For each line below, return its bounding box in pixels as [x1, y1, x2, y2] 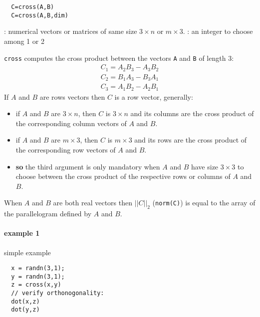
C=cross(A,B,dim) [11, 11, 68, 19]
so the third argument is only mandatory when [15, 161, 160, 171]
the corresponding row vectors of [15, 144, 116, 155]
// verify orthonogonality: [11, 290, 104, 297]
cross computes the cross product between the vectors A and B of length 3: [4, 52, 234, 63]
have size [191, 161, 219, 171]
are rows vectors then [39, 91, 105, 102]
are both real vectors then [53, 197, 133, 208]
